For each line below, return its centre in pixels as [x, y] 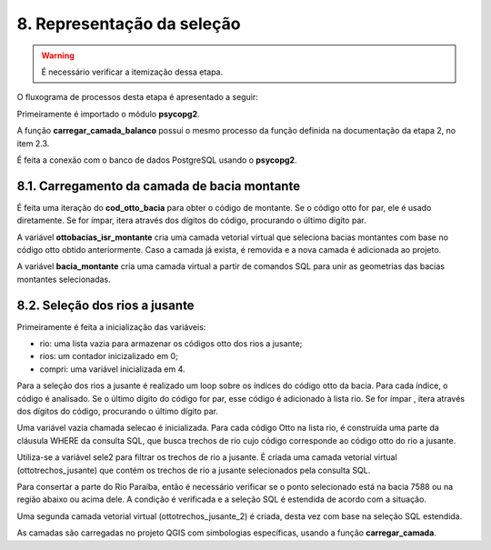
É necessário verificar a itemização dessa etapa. [132, 72]
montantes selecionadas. [64, 279]
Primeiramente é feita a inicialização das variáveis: [111, 326]
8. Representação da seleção [129, 24]
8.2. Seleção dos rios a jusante [105, 305]
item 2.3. [33, 143]
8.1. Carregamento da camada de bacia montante [158, 186]
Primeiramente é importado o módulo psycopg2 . [108, 114]
